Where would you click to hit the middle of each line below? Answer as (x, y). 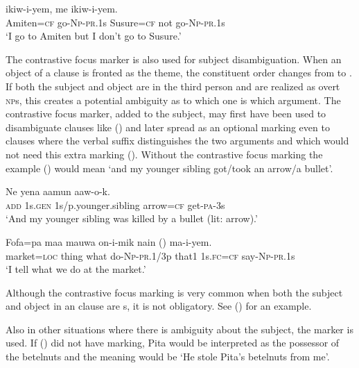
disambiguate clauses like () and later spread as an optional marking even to (168, 127)
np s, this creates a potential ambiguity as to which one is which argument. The (173, 100)
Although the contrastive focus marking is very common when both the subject (174, 292)
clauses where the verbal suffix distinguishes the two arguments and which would (177, 141)
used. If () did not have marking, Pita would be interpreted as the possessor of (173, 343)
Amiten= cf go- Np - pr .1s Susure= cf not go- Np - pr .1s (115, 22)
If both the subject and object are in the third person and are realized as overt (173, 86)
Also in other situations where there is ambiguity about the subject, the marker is (179, 329)
